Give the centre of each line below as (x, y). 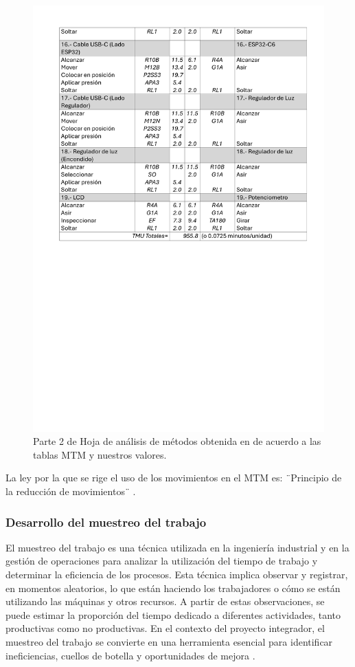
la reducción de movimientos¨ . (71, 491)
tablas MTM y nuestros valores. (100, 454)
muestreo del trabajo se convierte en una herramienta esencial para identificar (169, 641)
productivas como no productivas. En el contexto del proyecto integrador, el (165, 628)
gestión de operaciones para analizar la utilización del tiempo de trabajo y (162, 561)
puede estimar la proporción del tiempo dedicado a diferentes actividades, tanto (173, 614)
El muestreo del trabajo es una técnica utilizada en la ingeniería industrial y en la (177, 547)
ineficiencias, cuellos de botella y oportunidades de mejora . (130, 655)
